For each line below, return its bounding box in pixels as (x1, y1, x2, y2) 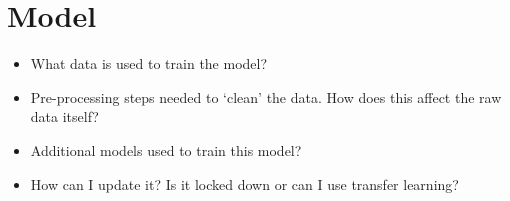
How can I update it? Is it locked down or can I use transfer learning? (30, 173, 459, 194)
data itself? (30, 106, 99, 127)
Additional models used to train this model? (30, 139, 302, 160)
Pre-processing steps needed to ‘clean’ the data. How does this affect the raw (30, 86, 502, 107)
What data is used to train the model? (30, 53, 268, 74)
